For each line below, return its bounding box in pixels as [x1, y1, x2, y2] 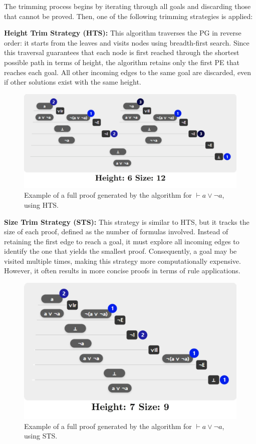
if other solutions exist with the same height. [4, 77, 141, 87]
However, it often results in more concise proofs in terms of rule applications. [4, 265, 240, 276]
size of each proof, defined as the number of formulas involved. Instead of [4, 226, 228, 237]
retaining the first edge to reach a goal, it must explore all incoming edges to [4, 236, 239, 246]
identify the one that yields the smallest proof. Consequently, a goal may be [4, 246, 237, 256]
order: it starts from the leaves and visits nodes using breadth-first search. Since [4, 37, 249, 48]
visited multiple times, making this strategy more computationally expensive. [4, 255, 241, 266]
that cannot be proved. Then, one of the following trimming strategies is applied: [4, 11, 253, 21]
